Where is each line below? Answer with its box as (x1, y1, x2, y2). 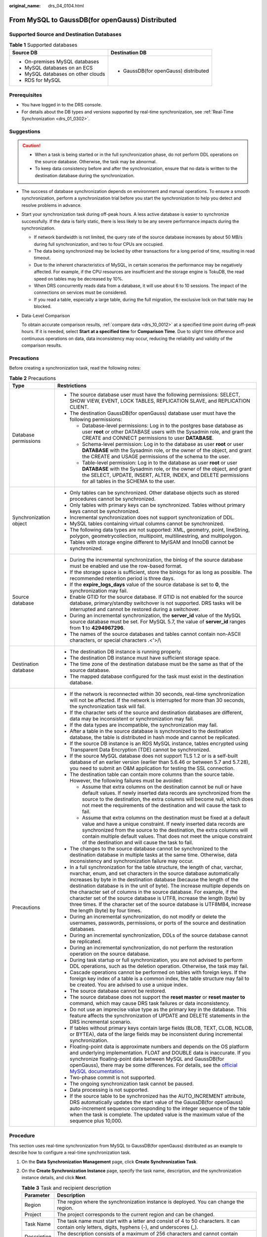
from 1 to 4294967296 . (69, 624, 125, 631)
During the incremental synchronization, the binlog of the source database (69, 557, 243, 564)
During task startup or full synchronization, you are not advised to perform (69, 956, 243, 963)
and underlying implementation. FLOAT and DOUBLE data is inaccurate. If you (69, 1049, 251, 1056)
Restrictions (57, 382, 87, 389)
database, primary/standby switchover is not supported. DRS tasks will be (69, 600, 242, 607)
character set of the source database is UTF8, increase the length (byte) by (69, 895, 245, 902)
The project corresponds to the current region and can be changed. (57, 1211, 215, 1218)
